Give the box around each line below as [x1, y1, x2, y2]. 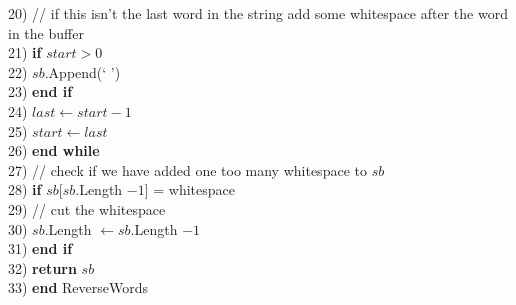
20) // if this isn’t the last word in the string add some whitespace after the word [8, 3, 508, 23]
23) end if [8, 81, 73, 102]
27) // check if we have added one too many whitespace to [8, 159, 367, 180]
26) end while [8, 140, 100, 161]
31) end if [8, 238, 73, 259]
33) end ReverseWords [8, 277, 149, 298]
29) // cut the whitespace [8, 198, 166, 219]
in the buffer [8, 22, 84, 43]
